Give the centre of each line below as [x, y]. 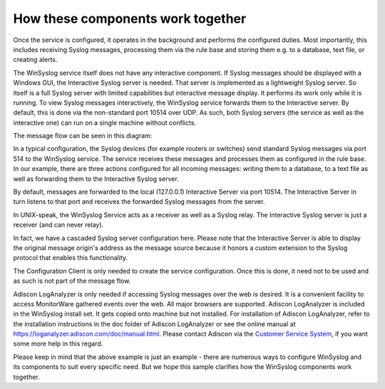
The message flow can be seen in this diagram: [83, 136]
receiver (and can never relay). [58, 225]
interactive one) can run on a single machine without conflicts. [104, 123]
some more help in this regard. [58, 344]
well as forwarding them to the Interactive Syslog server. [96, 179]
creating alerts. [35, 60]
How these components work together [130, 19]
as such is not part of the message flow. [72, 281]
